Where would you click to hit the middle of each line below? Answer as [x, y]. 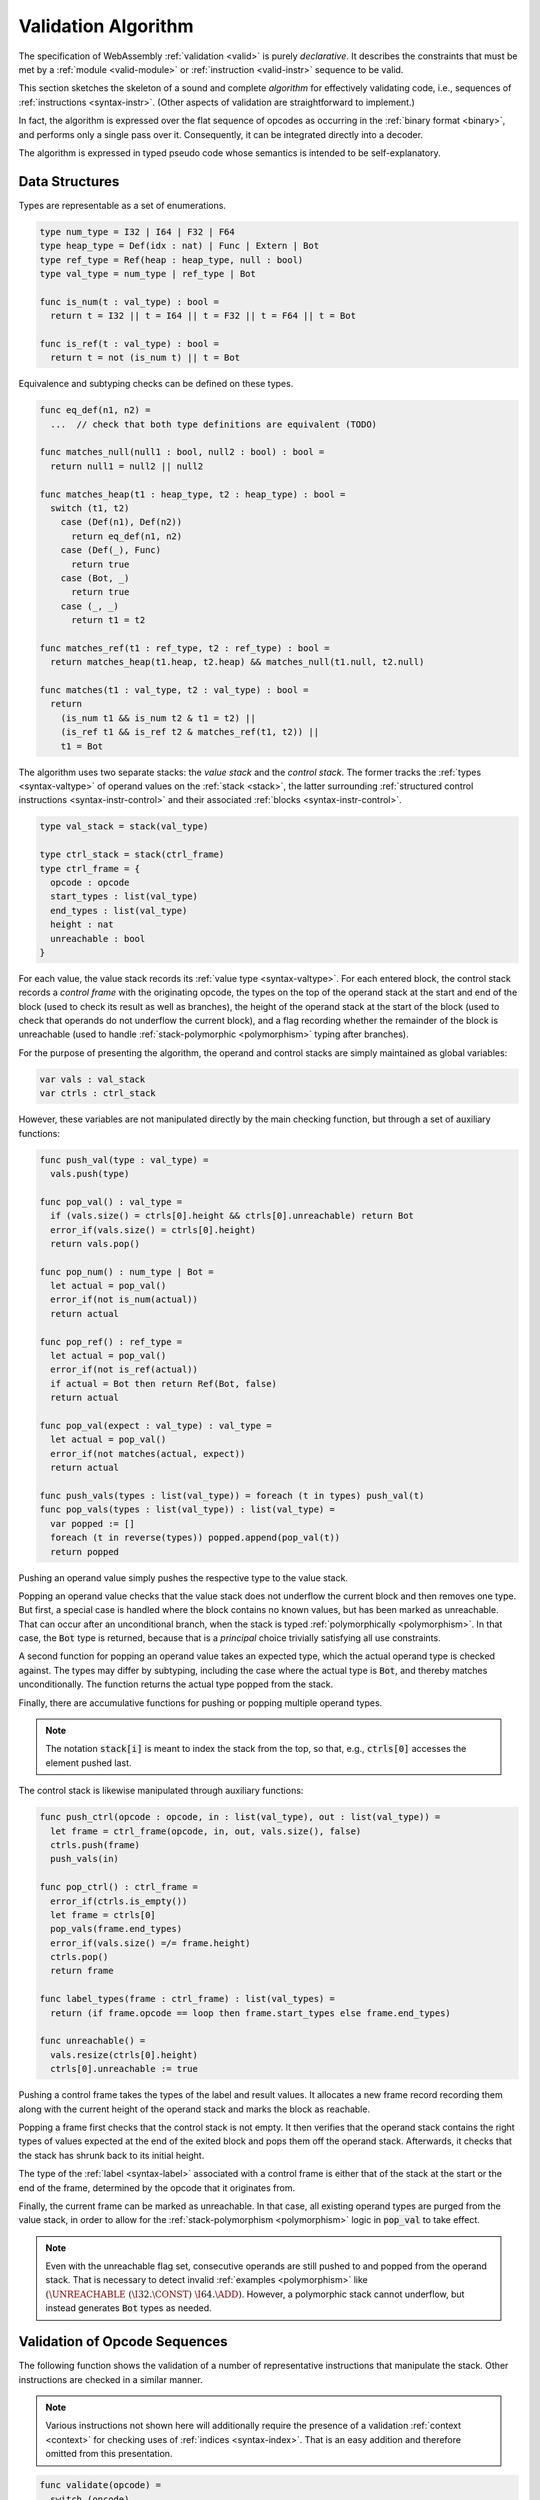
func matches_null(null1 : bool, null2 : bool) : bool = [182, 452]
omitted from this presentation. [109, 2454]
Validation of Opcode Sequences [123, 2341]
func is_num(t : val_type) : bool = [129, 301]
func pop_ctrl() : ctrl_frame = [119, 1887]
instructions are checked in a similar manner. [111, 2379]
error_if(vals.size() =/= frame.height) [150, 1943]
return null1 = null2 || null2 [127, 466]
